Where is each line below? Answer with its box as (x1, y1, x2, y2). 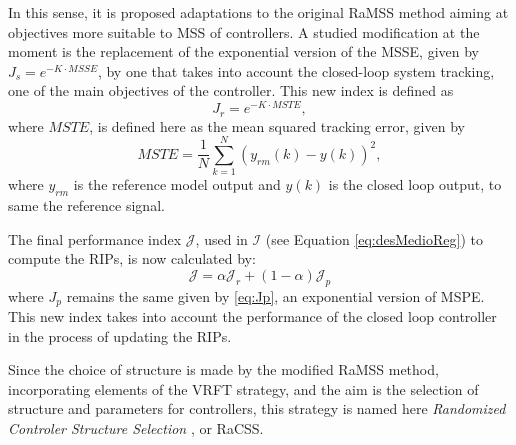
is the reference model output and (73, 174, 281, 195)
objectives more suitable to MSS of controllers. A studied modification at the (8, 21, 480, 42)
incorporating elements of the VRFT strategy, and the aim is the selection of (8, 378, 479, 399)
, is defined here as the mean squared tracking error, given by (89, 115, 465, 136)
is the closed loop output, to (328, 174, 502, 195)
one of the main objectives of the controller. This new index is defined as (8, 80, 454, 101)
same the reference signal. (8, 195, 165, 216)
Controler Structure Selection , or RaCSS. (8, 418, 264, 439)
